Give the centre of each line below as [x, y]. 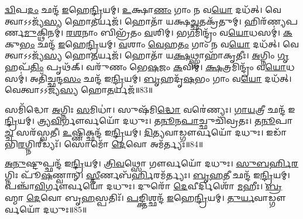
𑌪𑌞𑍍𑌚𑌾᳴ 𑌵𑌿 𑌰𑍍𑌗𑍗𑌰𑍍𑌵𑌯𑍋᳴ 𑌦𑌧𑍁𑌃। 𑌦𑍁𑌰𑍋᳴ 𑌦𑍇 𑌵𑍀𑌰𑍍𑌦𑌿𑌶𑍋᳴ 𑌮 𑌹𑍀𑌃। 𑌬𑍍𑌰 [144, 186]
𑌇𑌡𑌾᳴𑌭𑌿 [277, 132]
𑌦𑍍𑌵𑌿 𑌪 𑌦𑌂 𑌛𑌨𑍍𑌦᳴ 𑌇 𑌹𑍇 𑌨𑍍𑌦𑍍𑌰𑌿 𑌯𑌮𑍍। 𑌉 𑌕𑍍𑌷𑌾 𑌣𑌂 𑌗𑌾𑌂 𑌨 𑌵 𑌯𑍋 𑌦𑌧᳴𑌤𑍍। [134, 9]
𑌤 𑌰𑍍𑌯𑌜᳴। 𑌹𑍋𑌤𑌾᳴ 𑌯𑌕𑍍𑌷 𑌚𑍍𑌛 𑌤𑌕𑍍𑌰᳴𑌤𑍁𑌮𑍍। [166, 21]
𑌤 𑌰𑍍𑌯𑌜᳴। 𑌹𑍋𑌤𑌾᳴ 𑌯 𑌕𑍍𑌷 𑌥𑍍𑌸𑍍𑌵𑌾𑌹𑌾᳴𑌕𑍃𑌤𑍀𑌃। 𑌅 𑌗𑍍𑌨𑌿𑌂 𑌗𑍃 [190, 55]
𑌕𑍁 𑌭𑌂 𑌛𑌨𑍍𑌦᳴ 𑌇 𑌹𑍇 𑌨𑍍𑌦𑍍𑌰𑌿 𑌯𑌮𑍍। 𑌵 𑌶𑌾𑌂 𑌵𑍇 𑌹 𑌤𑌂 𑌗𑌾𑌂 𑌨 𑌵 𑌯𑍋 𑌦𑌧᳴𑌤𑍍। [142, 44]
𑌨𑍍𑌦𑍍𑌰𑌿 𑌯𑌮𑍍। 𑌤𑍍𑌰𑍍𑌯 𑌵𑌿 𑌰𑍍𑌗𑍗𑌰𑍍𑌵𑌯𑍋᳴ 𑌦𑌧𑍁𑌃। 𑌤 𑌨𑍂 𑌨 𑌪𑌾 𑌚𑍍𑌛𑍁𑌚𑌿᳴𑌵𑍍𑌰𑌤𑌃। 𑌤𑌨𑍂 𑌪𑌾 [149, 121]
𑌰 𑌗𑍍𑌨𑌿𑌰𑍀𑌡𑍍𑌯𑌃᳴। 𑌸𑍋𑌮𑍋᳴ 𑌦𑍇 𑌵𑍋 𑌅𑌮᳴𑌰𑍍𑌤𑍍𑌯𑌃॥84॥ [111, 143]
